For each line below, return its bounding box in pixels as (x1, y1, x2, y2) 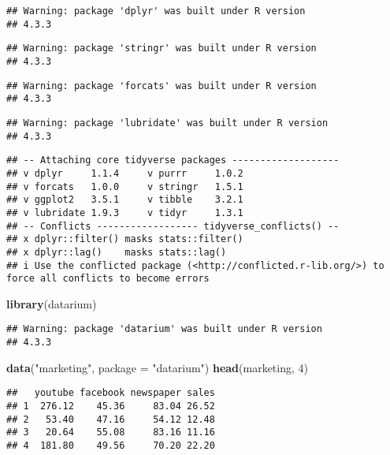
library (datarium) (6, 295, 97, 311)
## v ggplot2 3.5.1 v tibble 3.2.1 (6, 194, 243, 206)
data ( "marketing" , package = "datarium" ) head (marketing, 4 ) (6, 359, 308, 375)
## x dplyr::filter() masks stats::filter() (6, 233, 243, 245)
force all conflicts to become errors (6, 273, 210, 285)
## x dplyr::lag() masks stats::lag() (6, 246, 227, 258)
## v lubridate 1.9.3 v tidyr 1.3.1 (6, 207, 243, 218)
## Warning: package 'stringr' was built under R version (6, 43, 317, 54)
